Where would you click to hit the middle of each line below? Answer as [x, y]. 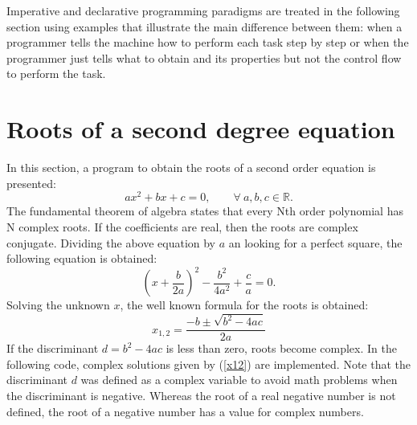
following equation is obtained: [82, 258]
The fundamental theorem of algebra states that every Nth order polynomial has [205, 211]
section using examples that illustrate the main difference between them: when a [204, 26]
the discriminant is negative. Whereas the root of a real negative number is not [201, 395]
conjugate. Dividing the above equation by [111, 242]
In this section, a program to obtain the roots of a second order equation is [191, 168]
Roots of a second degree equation [201, 129]
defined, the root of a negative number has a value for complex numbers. [185, 411]
